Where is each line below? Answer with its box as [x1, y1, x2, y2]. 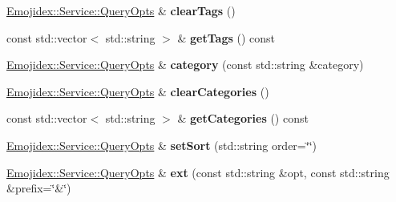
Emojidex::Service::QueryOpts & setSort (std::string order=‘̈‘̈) [6, 136, 317, 153]
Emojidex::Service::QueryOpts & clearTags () [6, 2, 236, 18]
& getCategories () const [177, 110, 309, 127]
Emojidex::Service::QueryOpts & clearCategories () [6, 83, 269, 99]
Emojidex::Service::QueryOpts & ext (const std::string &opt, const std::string [6, 164, 390, 180]
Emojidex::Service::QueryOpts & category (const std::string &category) [6, 56, 364, 73]
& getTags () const [177, 29, 276, 46]
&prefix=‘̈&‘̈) [6, 180, 71, 196]
